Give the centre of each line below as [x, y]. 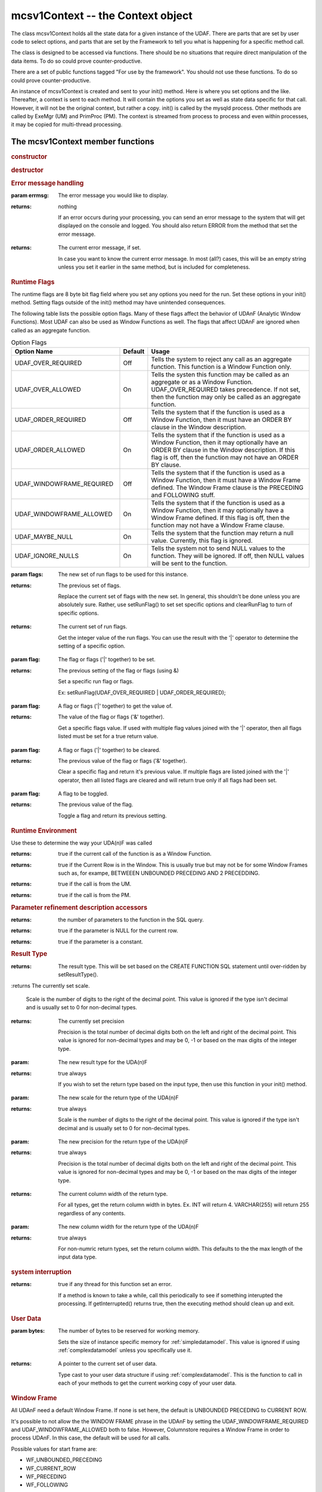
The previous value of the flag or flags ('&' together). [123, 760]
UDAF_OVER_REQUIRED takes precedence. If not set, [226, 390]
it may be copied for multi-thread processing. [67, 125]
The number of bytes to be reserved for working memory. [129, 1331]
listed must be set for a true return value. [108, 736]
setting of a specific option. [92, 646]
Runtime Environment [44, 831]
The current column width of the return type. [113, 1194]
